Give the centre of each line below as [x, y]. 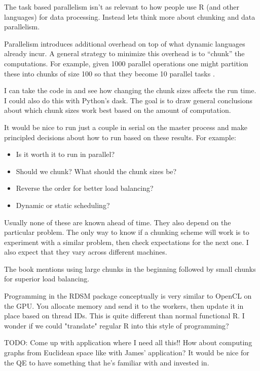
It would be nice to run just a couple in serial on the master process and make [126, 127]
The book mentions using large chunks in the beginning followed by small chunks [130, 269]
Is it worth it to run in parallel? [65, 154]
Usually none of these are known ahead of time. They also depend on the [118, 222]
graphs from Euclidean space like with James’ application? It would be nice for [127, 353]
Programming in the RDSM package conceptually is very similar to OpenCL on [128, 296]
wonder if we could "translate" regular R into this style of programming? [117, 325]
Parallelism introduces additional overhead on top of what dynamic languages [125, 43]
